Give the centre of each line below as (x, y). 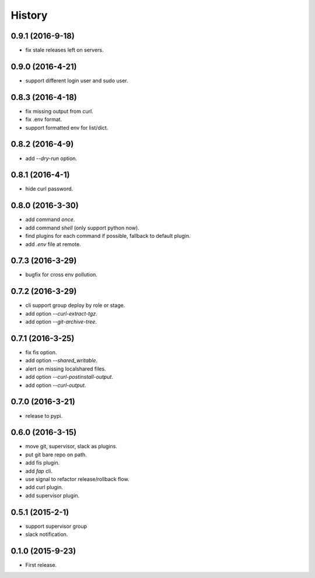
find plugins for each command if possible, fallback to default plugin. (108, 236)
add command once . (50, 220)
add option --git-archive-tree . (61, 322)
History (29, 15)
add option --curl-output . (56, 385)
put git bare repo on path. (56, 454)
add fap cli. (39, 471)
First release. (41, 565)
